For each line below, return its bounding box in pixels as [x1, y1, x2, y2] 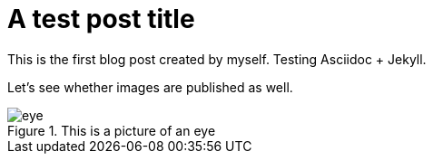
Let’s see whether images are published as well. [7, 79, 293, 95]
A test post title [7, 4, 195, 34]
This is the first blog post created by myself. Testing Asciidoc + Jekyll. [7, 51, 427, 67]
